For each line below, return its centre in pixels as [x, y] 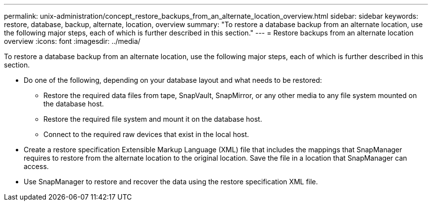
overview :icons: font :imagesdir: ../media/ [72, 41]
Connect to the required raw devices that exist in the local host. [146, 134]
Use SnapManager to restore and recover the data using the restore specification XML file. [171, 182]
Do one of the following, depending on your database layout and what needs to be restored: [173, 80]
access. [36, 166]
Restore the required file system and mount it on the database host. [153, 119]
